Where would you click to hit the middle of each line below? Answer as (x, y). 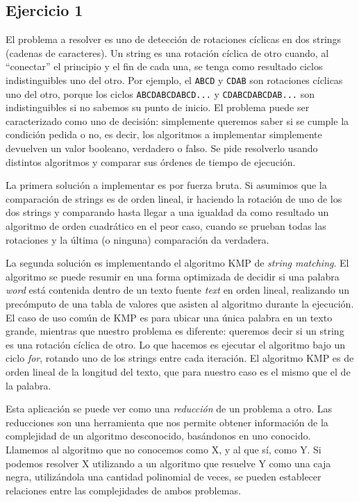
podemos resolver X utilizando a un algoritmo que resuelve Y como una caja (168, 463)
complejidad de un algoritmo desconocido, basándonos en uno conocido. (158, 436)
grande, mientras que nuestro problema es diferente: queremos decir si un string (175, 331)
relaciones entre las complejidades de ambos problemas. (123, 490)
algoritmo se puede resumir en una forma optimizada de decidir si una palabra (173, 276)
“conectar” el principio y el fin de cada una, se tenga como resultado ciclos (164, 66)
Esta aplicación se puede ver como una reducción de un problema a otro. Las (169, 409)
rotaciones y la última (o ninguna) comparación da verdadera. (137, 239)
